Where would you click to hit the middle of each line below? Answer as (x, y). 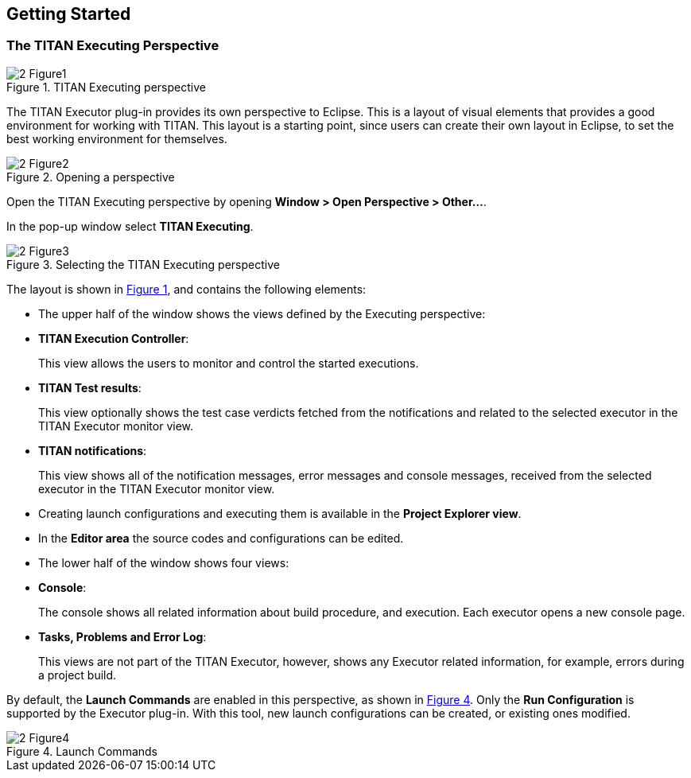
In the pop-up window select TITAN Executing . (130, 226)
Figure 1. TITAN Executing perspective (106, 87)
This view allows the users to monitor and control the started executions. (229, 363)
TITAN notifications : (93, 450)
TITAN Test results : (90, 387)
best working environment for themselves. (117, 138)
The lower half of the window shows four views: (164, 562)
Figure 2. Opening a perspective (91, 177)
